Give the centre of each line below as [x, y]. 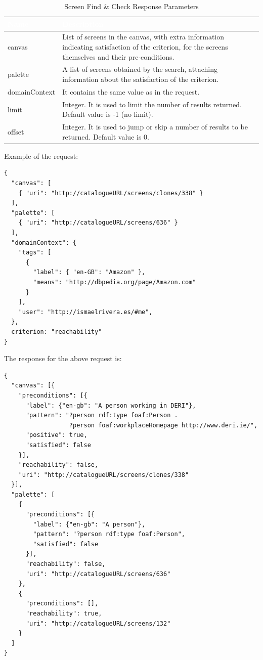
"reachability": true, [64, 613]
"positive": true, [56, 435]
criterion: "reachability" [57, 332]
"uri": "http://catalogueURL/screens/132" [98, 623]
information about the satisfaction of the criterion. [141, 79]
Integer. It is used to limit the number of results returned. [152, 104]
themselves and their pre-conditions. [118, 56]
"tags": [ [35, 253]
